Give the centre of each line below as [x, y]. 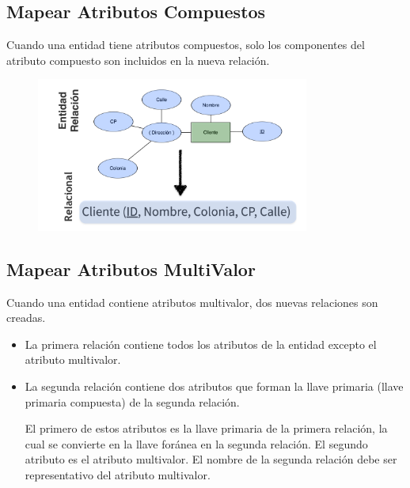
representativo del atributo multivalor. [118, 474]
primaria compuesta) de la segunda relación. [132, 401]
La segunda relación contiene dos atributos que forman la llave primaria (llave [214, 386]
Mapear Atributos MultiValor [131, 269]
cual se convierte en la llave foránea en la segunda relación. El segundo [196, 443]
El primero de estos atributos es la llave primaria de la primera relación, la [206, 428]
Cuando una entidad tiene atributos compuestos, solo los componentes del [186, 45]
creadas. [26, 318]
